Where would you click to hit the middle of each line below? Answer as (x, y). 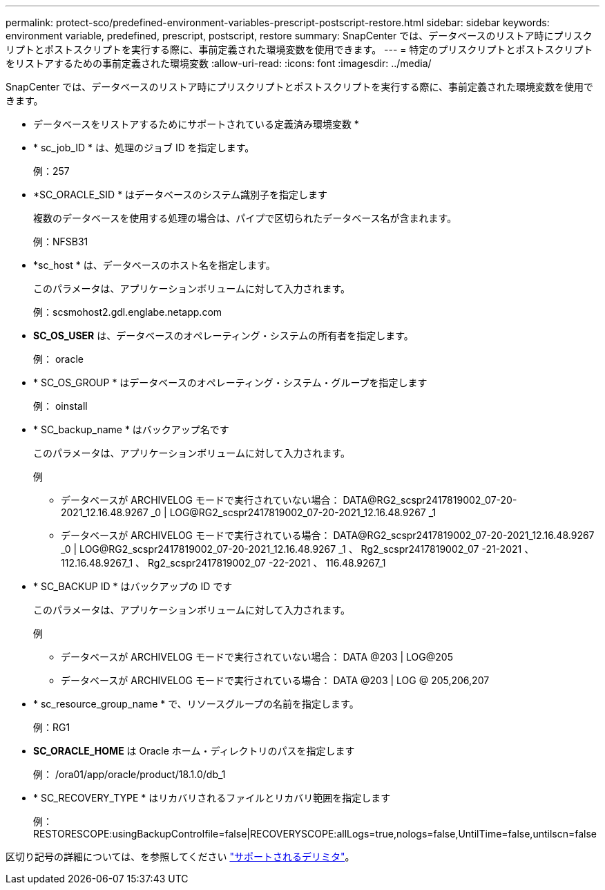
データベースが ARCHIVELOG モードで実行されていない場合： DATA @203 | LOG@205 (257, 657)
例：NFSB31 (61, 242)
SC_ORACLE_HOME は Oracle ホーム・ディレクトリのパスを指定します (194, 751)
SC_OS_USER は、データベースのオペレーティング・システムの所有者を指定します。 (223, 335)
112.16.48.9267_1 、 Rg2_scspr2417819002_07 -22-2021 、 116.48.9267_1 (223, 563)
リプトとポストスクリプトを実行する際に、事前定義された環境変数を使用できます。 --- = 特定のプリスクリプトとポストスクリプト (299, 49)
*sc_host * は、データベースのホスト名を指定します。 (154, 265)
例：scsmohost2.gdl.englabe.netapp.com (128, 312)
